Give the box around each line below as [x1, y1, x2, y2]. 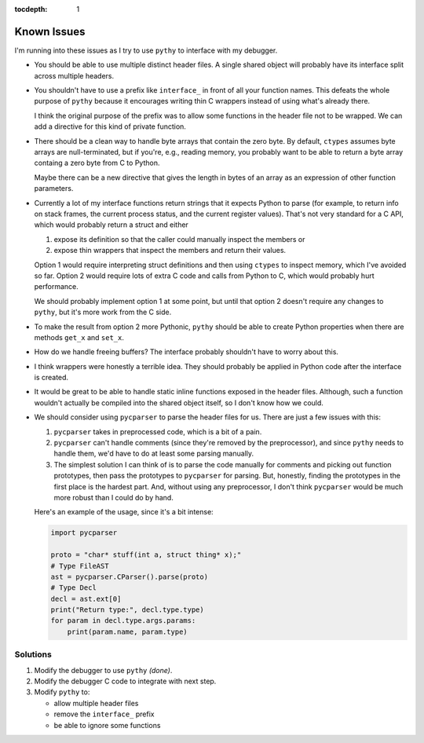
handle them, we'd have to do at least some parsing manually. [53, 448, 254, 459]
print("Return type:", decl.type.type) [50, 606, 204, 614]
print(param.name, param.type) [67, 627, 188, 636]
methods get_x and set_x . [34, 332, 125, 342]
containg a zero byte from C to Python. [34, 158, 160, 168]
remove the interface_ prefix [53, 709, 155, 719]
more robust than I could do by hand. [53, 492, 174, 502]
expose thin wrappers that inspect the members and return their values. [53, 246, 287, 255]
